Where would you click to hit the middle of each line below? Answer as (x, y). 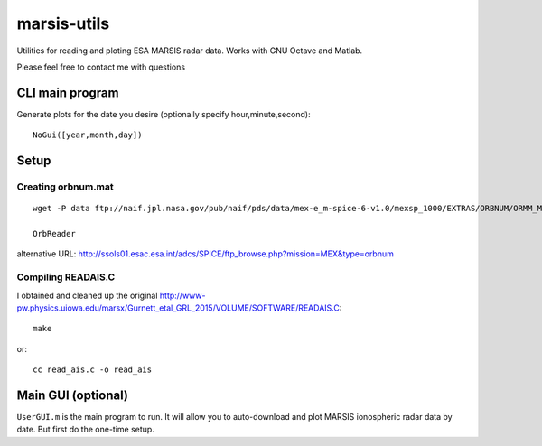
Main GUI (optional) (72, 395)
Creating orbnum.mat (65, 187)
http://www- (182, 295)
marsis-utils (63, 23)
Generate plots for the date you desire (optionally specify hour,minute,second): (164, 114)
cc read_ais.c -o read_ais (93, 370)
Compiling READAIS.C (66, 277)
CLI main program (68, 93)
